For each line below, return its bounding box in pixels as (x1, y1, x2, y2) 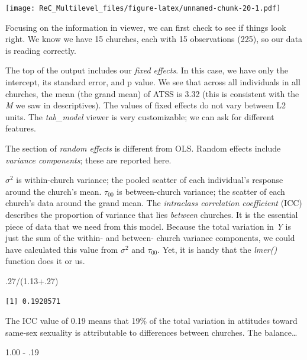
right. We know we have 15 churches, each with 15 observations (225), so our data (5, 33, 303, 45)
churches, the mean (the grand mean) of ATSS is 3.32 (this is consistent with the (5, 87, 299, 99)
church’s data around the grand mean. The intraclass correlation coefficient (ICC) (5, 197, 302, 209)
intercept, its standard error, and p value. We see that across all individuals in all (5, 76, 300, 88)
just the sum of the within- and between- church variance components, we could (5, 232, 295, 244)
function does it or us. (5, 255, 85, 267)
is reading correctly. (5, 44, 76, 56)
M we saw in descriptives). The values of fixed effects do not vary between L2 (5, 99, 286, 111)
